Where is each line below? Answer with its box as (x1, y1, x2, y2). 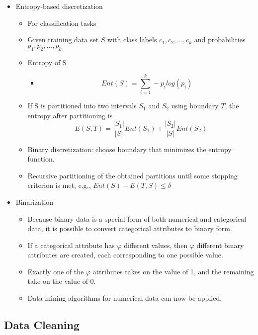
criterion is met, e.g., (27, 180, 91, 190)
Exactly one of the (27, 266, 84, 276)
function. (27, 154, 55, 164)
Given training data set (27, 34, 99, 45)
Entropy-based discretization (15, 1, 103, 11)
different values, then (124, 240, 188, 250)
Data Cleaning (4, 317, 80, 333)
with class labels (107, 34, 157, 45)
